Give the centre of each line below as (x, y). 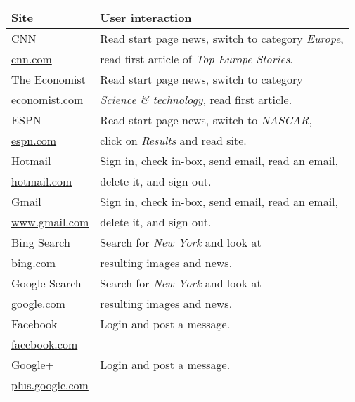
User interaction (146, 17)
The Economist (49, 79)
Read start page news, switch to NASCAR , (206, 120)
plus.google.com (50, 385)
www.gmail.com (50, 222)
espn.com (34, 140)
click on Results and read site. (173, 140)
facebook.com (45, 344)
